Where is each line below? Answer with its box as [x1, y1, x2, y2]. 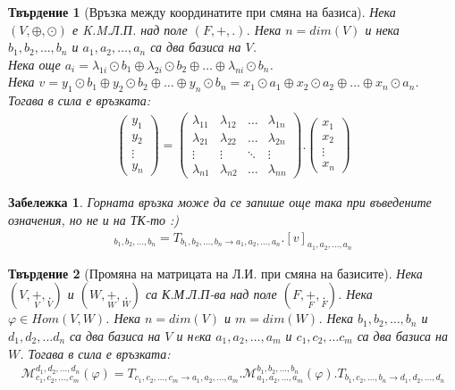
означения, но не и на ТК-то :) [8, 210, 180, 228]
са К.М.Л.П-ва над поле [146, 285, 277, 303]
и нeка [176, 327, 212, 344]
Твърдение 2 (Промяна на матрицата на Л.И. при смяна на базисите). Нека [8, 263, 423, 282]
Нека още [8, 54, 61, 73]
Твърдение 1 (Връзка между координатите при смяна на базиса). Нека [8, 3, 396, 21]
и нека [365, 20, 400, 38]
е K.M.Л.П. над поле [72, 20, 188, 38]
